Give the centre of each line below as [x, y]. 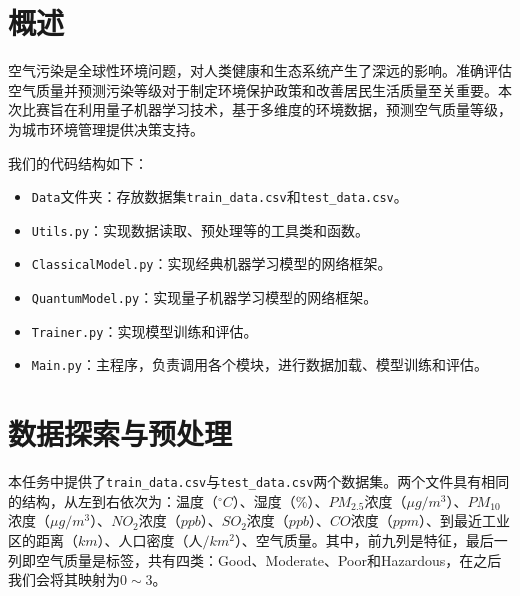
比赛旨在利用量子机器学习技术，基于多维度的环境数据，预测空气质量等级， [266, 109]
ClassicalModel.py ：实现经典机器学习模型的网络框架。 [211, 263]
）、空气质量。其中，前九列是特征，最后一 [371, 540]
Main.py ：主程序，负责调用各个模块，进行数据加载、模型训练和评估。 [259, 364]
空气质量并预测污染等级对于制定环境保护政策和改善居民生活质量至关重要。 [253, 89]
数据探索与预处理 [120, 433]
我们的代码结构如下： [78, 162]
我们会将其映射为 [64, 579]
